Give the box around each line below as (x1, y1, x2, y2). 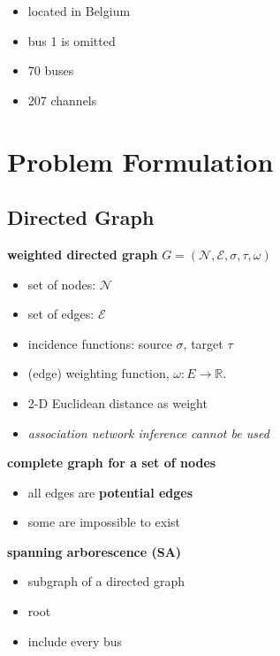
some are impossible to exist (27, 513, 180, 531)
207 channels (27, 90, 97, 109)
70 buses (27, 61, 74, 80)
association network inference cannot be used (27, 423, 269, 442)
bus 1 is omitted (27, 31, 116, 50)
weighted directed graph (7, 244, 158, 263)
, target (183, 334, 223, 352)
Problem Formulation (7, 143, 274, 179)
